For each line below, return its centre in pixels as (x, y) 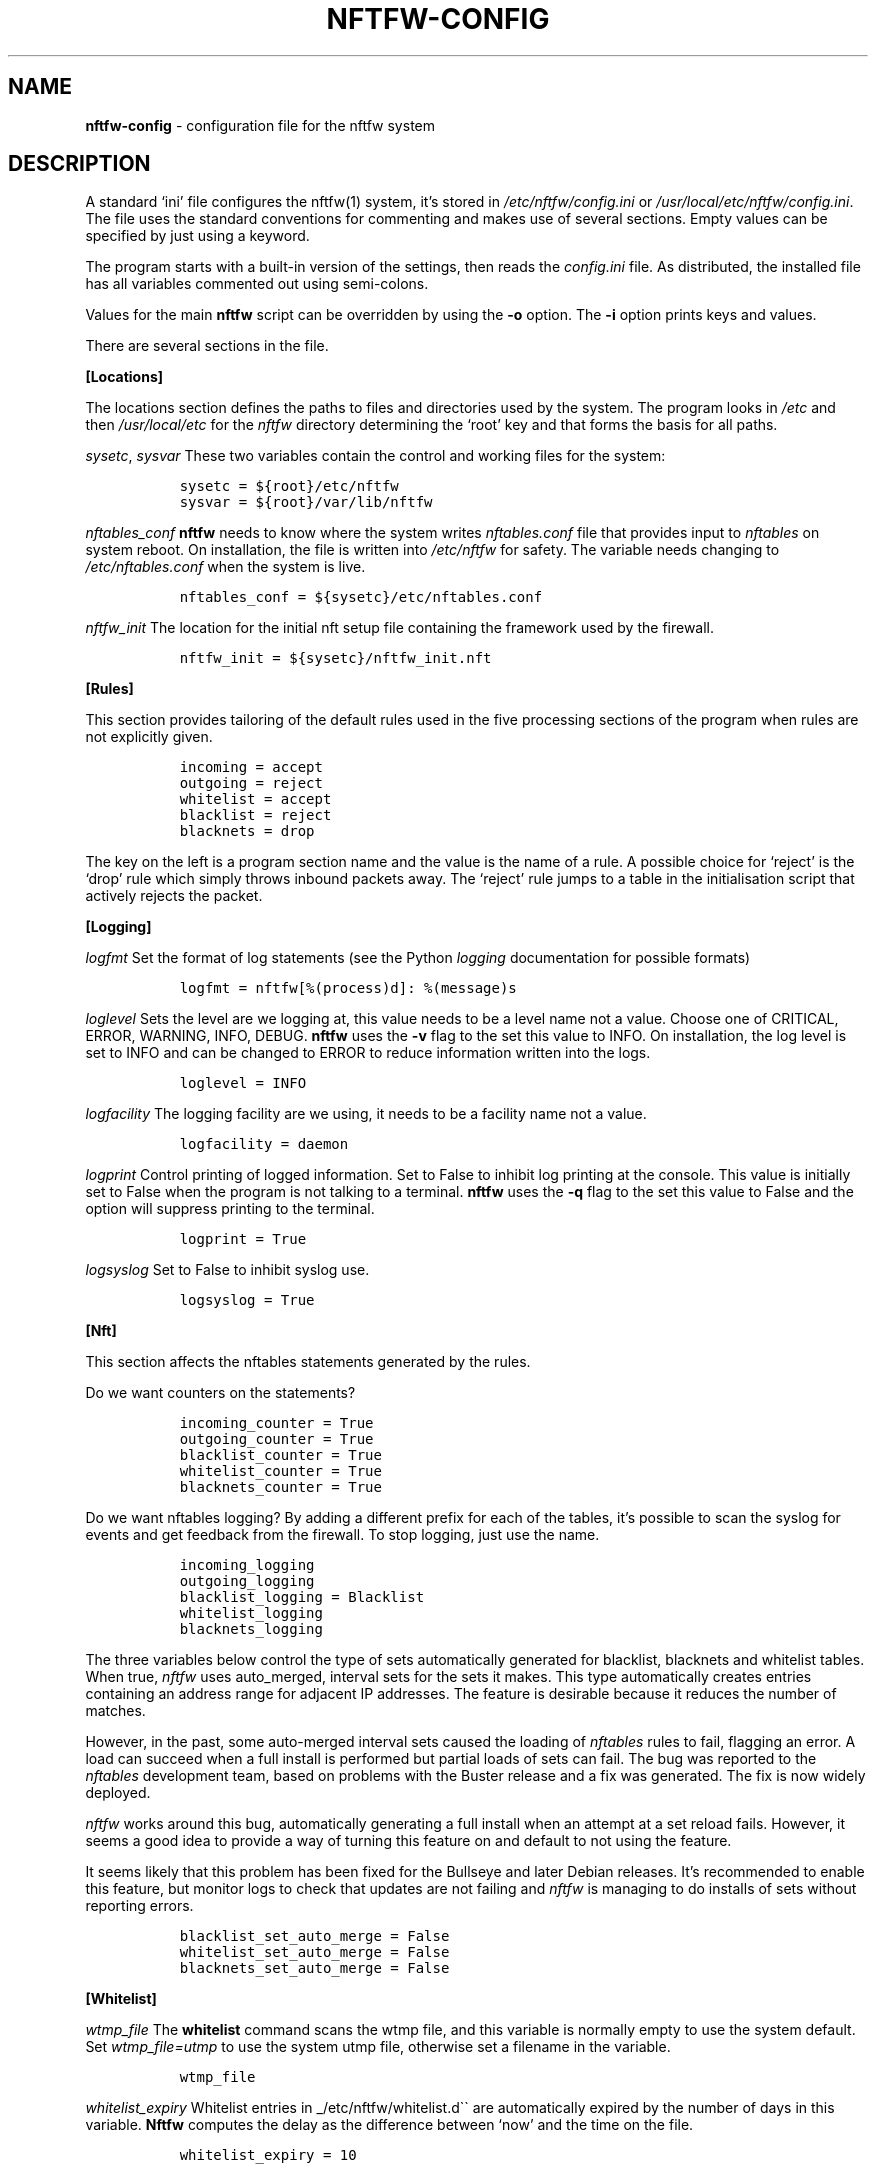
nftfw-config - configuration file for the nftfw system (260, 125)
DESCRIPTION (79, 164)
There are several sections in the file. (207, 346)
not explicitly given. (149, 737)
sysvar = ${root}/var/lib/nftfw (306, 502)
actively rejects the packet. (174, 896)
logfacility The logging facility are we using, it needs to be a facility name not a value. (366, 1114)
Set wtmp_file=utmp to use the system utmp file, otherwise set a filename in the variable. (378, 2047)
